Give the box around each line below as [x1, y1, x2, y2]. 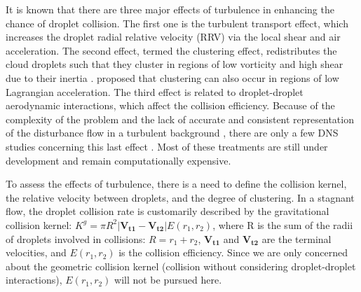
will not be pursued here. [114, 272, 222, 287]
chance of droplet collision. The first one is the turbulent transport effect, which [6, 15, 348, 30]
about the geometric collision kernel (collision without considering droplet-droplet [6, 258, 356, 273]
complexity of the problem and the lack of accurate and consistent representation [6, 111, 354, 126]
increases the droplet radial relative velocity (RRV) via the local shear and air [6, 29, 341, 44]
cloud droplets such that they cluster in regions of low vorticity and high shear [6, 57, 343, 71]
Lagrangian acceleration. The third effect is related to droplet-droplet [6, 84, 304, 99]
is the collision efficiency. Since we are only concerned [118, 245, 348, 260]
